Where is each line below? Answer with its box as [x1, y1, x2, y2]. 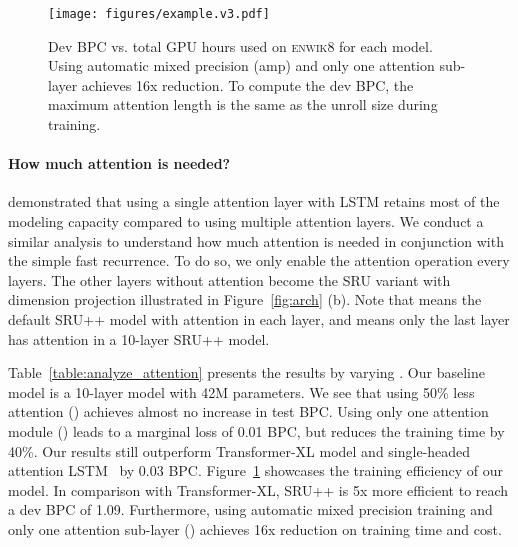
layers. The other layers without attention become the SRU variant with [8, 269, 451, 290]
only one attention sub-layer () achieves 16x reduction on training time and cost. [8, 518, 502, 539]
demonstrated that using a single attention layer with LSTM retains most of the [8, 191, 500, 212]
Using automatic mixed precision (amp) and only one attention [48, 55, 435, 76]
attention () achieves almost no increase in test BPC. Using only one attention [8, 401, 489, 422]
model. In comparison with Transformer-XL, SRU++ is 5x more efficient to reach [8, 479, 509, 500]
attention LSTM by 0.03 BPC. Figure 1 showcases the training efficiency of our [8, 460, 504, 481]
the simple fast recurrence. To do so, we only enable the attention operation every [8, 250, 510, 271]
